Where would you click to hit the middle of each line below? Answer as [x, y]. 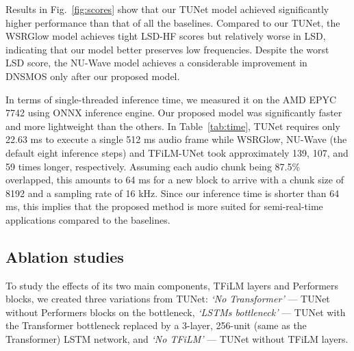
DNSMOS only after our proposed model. [93, 76]
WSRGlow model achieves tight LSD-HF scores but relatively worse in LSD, [166, 36]
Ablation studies [65, 256]
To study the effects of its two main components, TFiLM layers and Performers [172, 285]
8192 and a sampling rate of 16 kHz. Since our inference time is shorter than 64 [173, 193]
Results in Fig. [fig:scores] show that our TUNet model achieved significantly [167, 9]
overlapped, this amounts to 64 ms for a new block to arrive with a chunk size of [175, 180]
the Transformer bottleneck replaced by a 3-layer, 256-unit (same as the [156, 325]
